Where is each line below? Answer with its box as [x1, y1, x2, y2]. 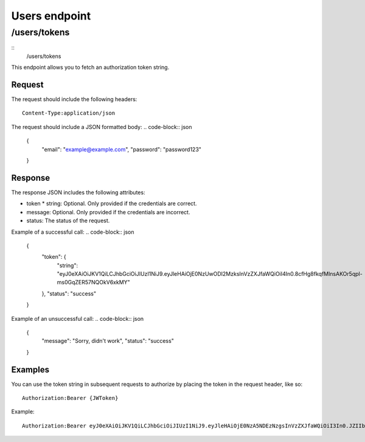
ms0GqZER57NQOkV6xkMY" [57, 279, 130, 286]
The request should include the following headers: [11, 96, 137, 103]
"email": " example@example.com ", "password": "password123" [41, 146, 202, 153]
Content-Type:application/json [22, 110, 116, 117]
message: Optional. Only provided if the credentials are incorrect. [26, 208, 190, 216]
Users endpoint [11, 9, 91, 23]
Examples [11, 364, 50, 374]
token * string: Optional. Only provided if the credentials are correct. [26, 200, 197, 207]
